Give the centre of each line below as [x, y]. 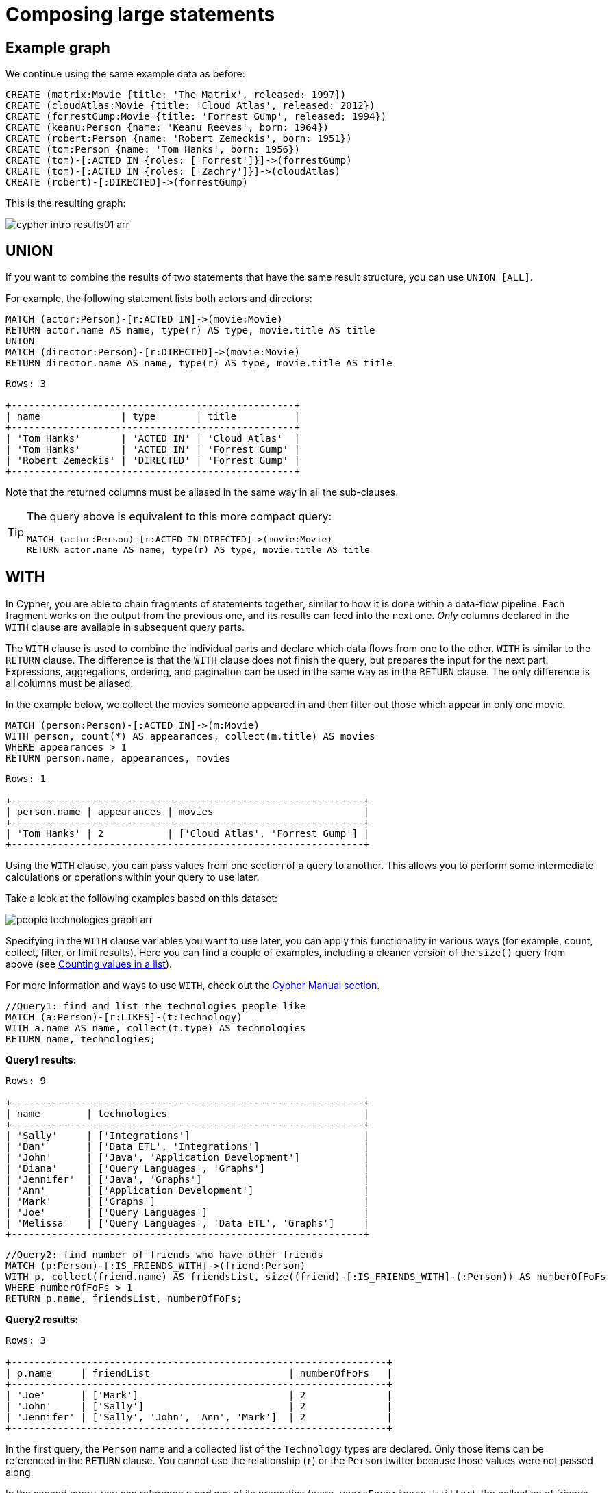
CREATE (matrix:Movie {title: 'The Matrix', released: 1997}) [176, 95]
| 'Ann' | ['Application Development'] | [188, 1190]
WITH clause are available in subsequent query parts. [125, 627]
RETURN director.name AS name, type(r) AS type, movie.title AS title [199, 363]
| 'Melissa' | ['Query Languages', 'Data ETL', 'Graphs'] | [188, 1223]
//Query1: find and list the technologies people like [156, 1006]
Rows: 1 [26, 778]
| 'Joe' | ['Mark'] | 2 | [199, 1395]
